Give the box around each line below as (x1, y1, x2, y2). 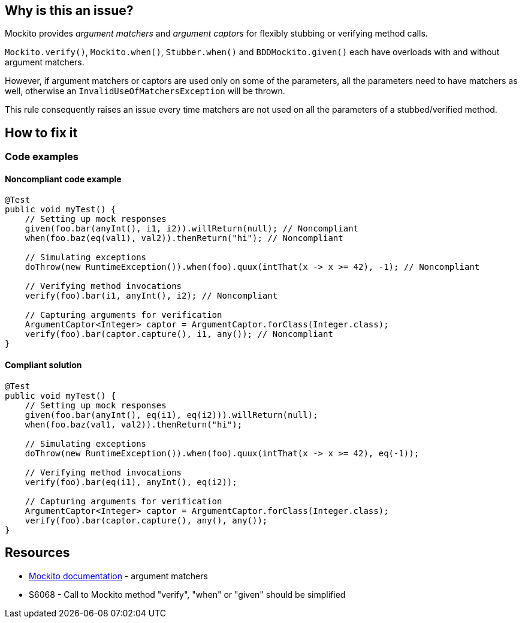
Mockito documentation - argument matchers (29, 570, 208, 581)
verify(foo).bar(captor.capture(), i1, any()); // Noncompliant (25, 329, 333, 339)
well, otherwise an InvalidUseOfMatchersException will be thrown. (5, 86, 285, 97)
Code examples (5, 151, 79, 163)
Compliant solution (5, 360, 82, 371)
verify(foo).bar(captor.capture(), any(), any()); (25, 515, 268, 525)
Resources (5, 545, 70, 561)
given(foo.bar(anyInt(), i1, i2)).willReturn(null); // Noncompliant (25, 224, 359, 234)
